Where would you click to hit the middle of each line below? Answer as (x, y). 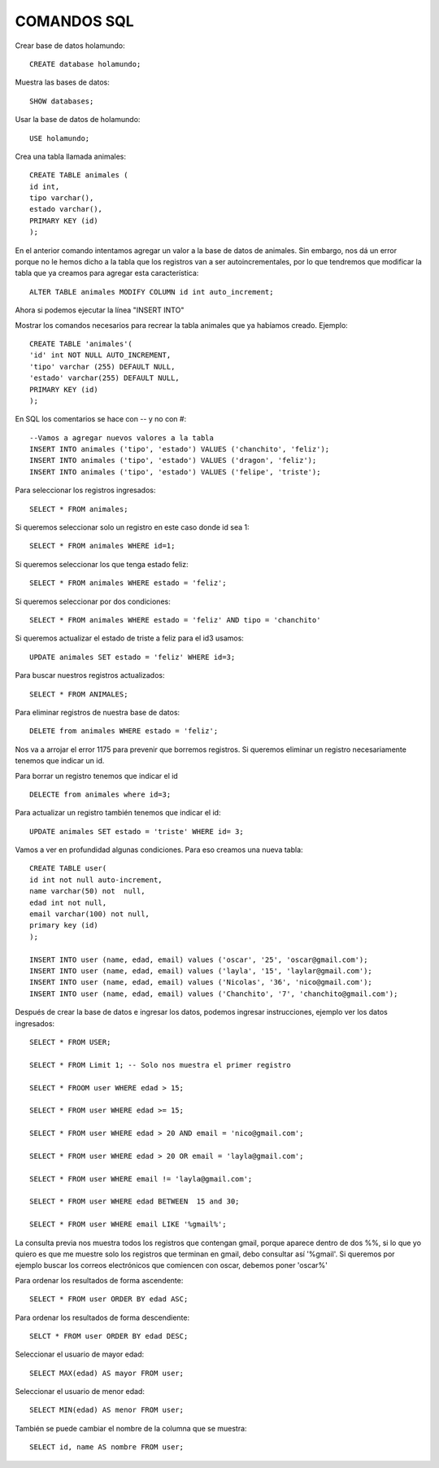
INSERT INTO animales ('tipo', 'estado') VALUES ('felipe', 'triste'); (175, 472)
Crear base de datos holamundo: (70, 46)
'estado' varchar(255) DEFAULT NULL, (105, 378)
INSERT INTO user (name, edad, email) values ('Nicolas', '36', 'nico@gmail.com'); (201, 982)
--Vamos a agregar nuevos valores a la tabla (122, 438)
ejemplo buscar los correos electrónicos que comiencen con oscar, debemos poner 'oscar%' (172, 1265)
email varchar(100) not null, (90, 914)
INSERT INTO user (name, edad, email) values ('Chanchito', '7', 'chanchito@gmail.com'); (214, 994)
